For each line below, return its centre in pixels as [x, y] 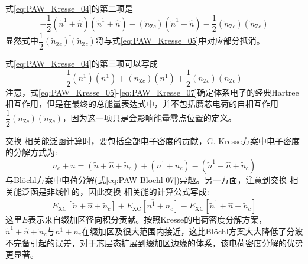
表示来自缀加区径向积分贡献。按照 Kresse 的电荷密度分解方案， [147, 219]
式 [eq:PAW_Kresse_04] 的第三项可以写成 [82, 63]
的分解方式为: [31, 152]
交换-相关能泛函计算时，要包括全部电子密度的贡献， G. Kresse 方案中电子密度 [153, 140]
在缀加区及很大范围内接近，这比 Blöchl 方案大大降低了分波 [192, 231]
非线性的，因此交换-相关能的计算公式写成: [128, 191]
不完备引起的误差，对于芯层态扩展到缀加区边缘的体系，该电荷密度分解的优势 [154, 242]
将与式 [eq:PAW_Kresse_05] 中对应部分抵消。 [180, 40]
